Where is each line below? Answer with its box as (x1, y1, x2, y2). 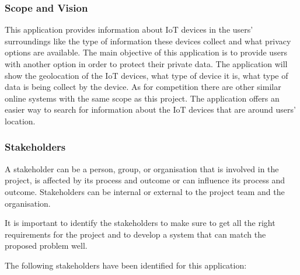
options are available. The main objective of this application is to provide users (5, 46, 287, 58)
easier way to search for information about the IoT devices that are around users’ (5, 103, 296, 116)
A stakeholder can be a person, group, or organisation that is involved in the (5, 162, 279, 175)
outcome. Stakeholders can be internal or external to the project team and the (5, 185, 285, 197)
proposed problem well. (5, 239, 88, 252)
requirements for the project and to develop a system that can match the (5, 228, 266, 240)
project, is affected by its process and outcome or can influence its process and (5, 174, 285, 186)
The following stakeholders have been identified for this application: (5, 259, 247, 271)
